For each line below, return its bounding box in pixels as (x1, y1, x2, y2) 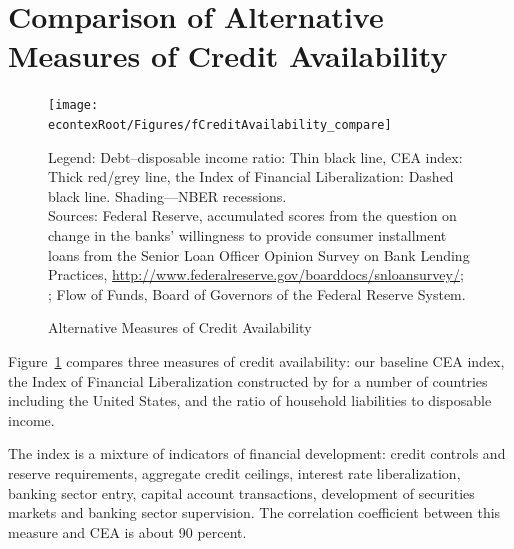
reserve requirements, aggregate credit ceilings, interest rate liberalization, (8, 462, 461, 483)
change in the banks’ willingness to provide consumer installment (48, 225, 447, 245)
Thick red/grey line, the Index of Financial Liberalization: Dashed (48, 166, 454, 187)
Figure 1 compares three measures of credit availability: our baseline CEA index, (8, 350, 505, 371)
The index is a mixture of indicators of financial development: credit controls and (8, 443, 506, 464)
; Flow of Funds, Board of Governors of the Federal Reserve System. (48, 283, 466, 304)
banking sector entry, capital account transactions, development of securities (8, 482, 475, 503)
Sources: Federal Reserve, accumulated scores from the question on (48, 205, 457, 226)
